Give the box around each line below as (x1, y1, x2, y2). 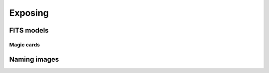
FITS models (9, 26, 49, 35)
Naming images (9, 55, 59, 64)
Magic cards (9, 41, 40, 48)
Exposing (9, 7, 49, 18)
